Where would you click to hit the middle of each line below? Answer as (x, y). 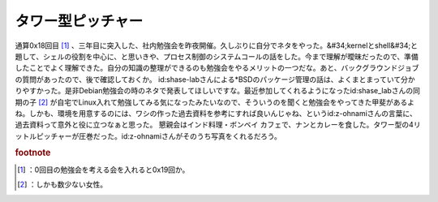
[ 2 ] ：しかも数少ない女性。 (62, 185)
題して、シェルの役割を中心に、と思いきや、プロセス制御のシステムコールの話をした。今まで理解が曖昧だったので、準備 (217, 56)
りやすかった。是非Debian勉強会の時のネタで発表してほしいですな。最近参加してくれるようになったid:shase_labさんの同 (218, 91)
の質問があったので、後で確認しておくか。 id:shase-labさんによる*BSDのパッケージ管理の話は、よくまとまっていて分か (215, 79)
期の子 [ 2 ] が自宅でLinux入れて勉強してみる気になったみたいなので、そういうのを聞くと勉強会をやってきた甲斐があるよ (215, 102)
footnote (33, 153)
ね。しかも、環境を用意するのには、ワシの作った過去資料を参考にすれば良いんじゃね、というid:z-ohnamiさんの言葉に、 (216, 113)
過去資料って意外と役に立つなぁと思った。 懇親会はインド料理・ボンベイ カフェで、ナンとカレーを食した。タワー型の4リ (218, 125)
